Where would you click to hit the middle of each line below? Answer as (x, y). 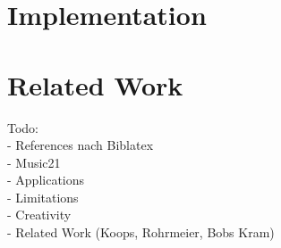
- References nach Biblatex (81, 145)
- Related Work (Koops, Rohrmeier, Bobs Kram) (141, 232)
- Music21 (34, 162)
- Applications (46, 180)
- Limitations (43, 197)
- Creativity (39, 215)
